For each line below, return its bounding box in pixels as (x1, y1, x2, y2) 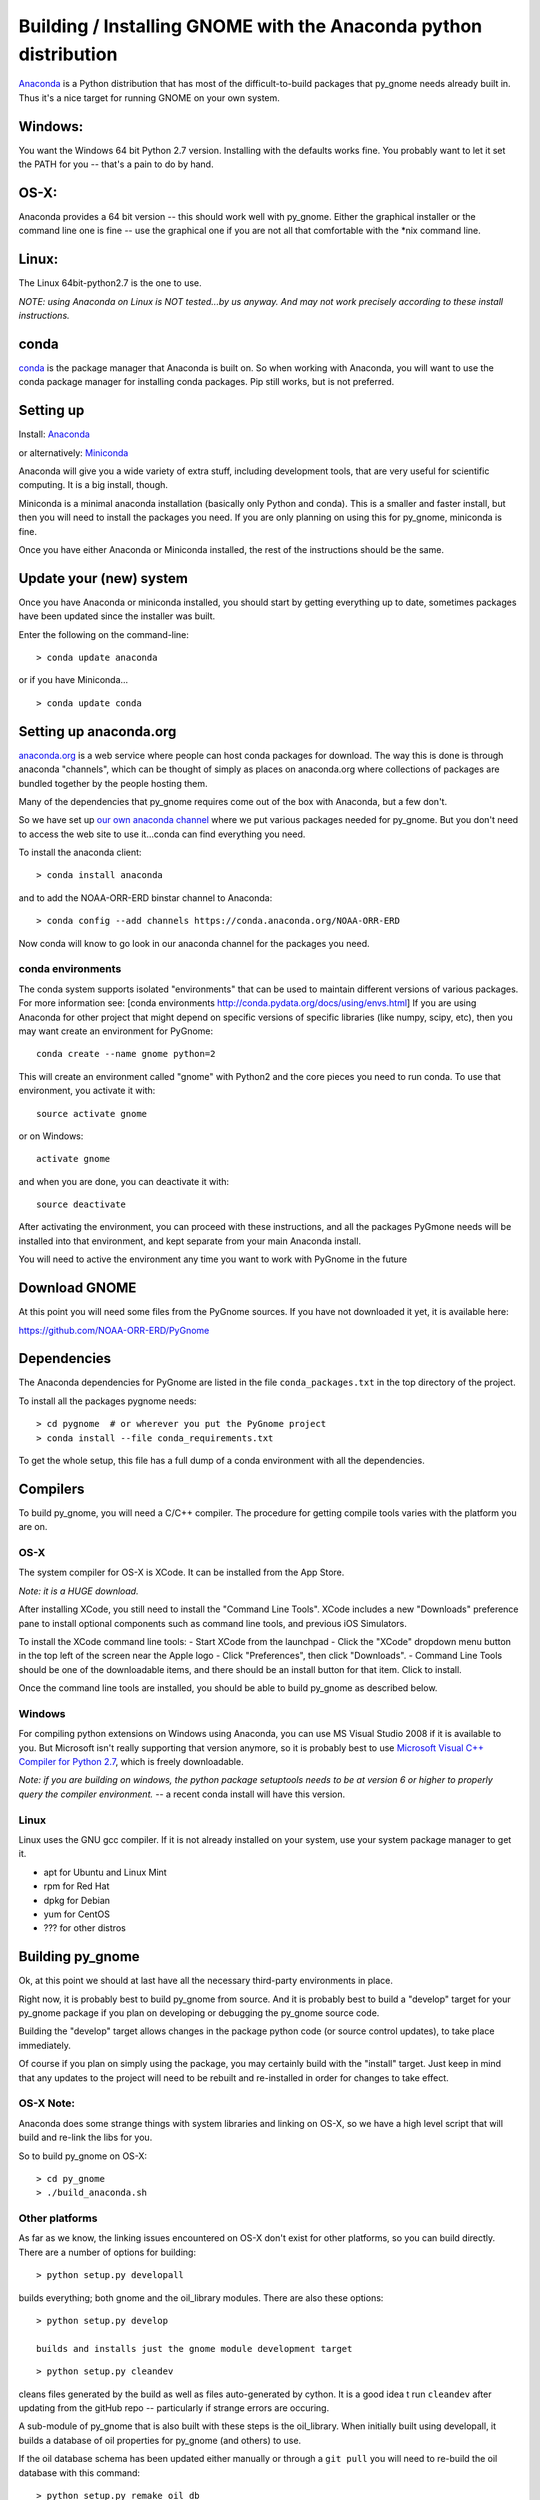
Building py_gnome (18, 1948, 140, 1965)
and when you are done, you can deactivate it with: (18, 1175, 230, 1187)
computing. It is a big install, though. (18, 479, 169, 491)
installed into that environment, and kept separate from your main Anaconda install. (18, 1235, 362, 1247)
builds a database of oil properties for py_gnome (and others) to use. (18, 2434, 302, 2446)
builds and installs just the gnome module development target (36, 2343, 353, 2354)
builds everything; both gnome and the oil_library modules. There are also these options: (18, 2291, 384, 2304)
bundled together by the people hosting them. (18, 777, 208, 789)
